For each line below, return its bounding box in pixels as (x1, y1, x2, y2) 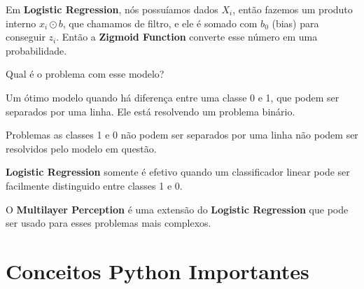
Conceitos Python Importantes (6, 256, 309, 285)
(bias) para (272, 15, 319, 30)
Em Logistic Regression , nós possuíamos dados (6, 2, 218, 16)
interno (6, 15, 36, 30)
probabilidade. (6, 43, 67, 57)
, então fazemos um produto (232, 2, 353, 16)
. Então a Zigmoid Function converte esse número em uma (56, 29, 318, 44)
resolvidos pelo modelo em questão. (6, 141, 157, 155)
